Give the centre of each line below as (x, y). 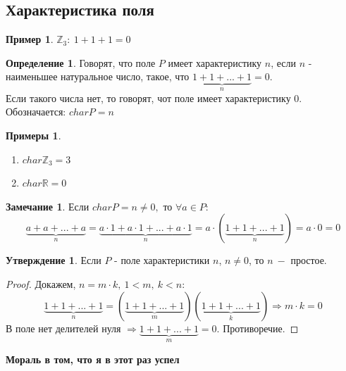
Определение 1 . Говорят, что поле (81, 62)
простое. (309, 260)
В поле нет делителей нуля (63, 328)
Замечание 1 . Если (48, 206)
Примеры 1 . (33, 136)
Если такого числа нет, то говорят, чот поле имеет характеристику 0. (154, 98)
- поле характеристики (162, 260)
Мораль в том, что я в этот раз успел (93, 359)
